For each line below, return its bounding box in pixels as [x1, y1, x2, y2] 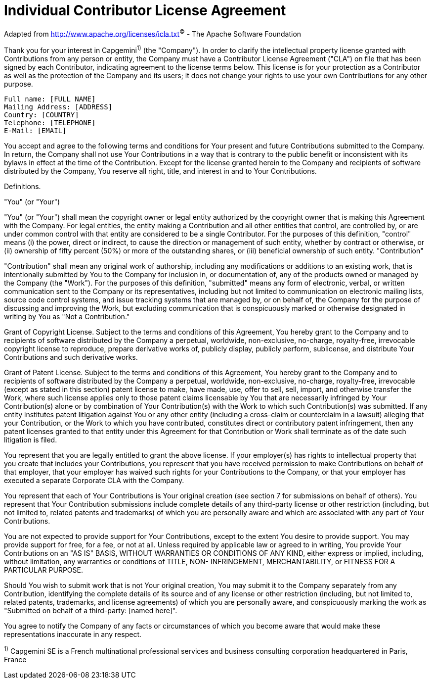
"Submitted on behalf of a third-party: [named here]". [4, 606, 177, 615]
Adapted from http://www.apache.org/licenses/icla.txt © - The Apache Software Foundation [4, 28, 302, 38]
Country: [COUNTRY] [4, 111, 79, 119]
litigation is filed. [4, 436, 57, 444]
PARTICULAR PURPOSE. [4, 566, 83, 575]
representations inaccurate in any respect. [4, 630, 142, 639]
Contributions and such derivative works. [4, 353, 138, 362]
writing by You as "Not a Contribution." [4, 312, 130, 321]
